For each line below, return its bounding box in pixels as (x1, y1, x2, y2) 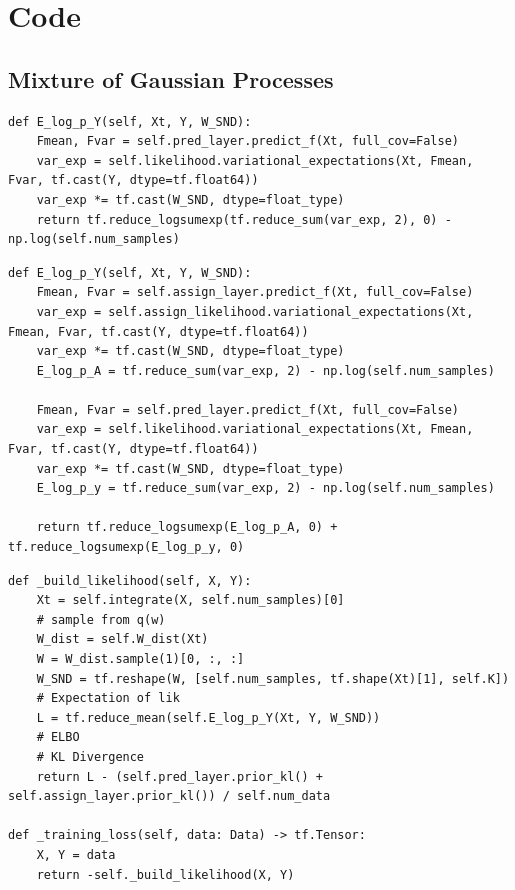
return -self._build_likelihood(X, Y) (36, 867, 295, 882)
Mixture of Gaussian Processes (8, 63, 334, 94)
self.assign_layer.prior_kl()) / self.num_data (8, 789, 331, 804)
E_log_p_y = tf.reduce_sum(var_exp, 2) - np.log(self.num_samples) (36, 481, 495, 496)
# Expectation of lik (36, 691, 180, 706)
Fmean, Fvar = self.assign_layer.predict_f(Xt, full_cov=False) (36, 285, 474, 300)
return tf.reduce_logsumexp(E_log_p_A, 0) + (36, 520, 338, 535)
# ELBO (36, 730, 80, 745)
